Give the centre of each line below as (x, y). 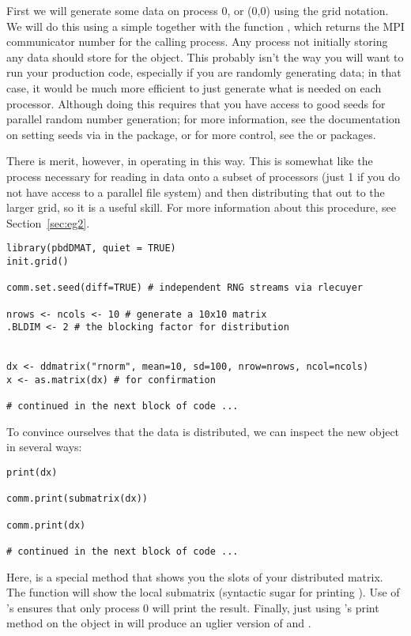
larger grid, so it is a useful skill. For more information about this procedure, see (201, 207)
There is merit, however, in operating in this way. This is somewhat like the (190, 161)
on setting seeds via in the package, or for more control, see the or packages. (191, 134)
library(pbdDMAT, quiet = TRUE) (91, 248)
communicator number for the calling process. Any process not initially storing (197, 41)
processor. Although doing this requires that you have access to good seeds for (196, 103)
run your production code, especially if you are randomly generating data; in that (204, 72)
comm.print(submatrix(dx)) (77, 499)
